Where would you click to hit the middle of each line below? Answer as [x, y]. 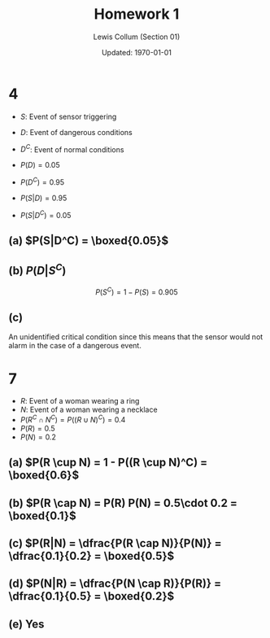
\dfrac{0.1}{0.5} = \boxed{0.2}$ [91, 596]
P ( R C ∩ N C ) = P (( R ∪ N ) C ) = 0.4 [73, 419]
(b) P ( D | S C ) [37, 269]
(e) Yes [26, 624]
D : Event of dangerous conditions [76, 132]
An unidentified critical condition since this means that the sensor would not [136, 337]
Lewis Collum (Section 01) [137, 37]
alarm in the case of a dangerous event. [75, 346]
